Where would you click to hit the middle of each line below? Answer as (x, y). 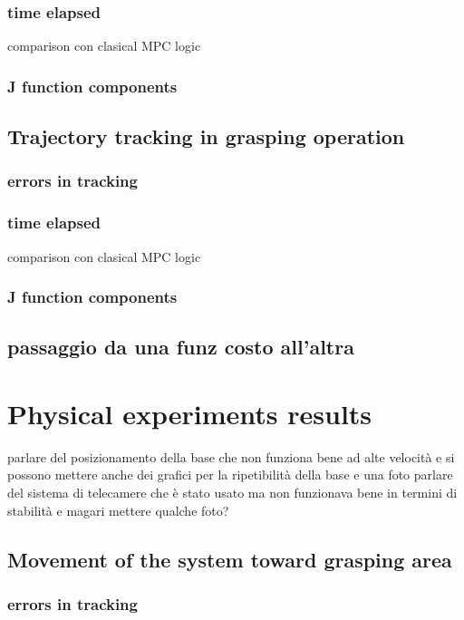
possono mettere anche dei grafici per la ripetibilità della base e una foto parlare (230, 475)
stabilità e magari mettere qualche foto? (118, 510)
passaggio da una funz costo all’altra (181, 347)
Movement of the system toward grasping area (230, 559)
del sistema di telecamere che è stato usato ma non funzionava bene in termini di (232, 493)
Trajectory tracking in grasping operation (206, 136)
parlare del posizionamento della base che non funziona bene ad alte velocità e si (231, 456)
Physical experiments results (190, 413)
